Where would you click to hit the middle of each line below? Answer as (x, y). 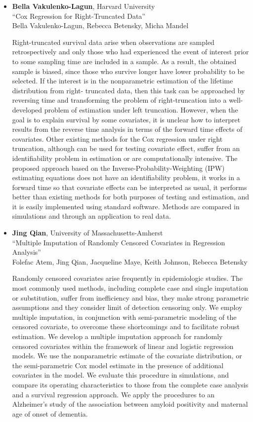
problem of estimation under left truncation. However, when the (141, 109)
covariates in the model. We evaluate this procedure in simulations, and (121, 375)
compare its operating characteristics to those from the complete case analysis (130, 384)
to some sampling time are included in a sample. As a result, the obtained (124, 61)
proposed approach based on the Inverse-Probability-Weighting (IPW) (118, 168)
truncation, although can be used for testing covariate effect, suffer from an (126, 148)
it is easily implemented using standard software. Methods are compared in (126, 206)
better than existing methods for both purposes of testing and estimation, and (131, 197)
